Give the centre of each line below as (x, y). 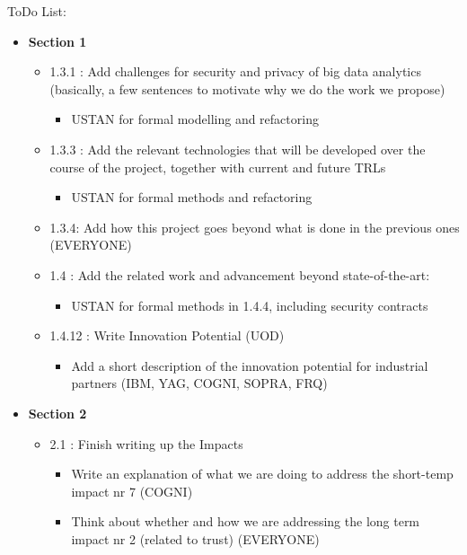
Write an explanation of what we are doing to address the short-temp (262, 474)
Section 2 (57, 413)
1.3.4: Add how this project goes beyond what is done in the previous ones (255, 227)
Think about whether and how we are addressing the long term (246, 521)
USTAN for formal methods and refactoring (192, 197)
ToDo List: (37, 11)
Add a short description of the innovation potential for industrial (250, 365)
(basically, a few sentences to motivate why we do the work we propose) (247, 88)
